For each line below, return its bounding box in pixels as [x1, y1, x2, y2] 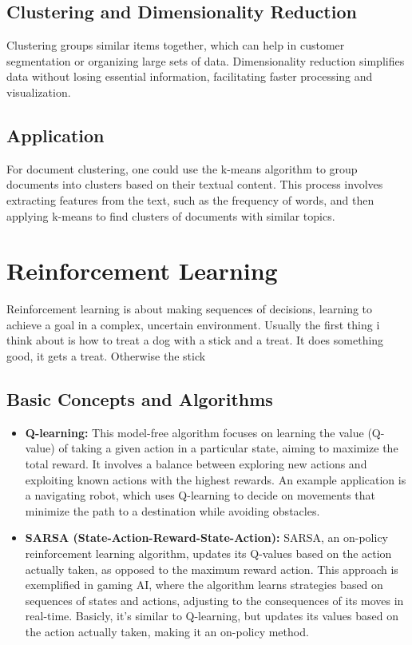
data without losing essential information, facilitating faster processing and [6, 68, 373, 85]
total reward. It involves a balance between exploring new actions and [25, 456, 367, 472]
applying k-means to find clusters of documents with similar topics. [6, 207, 335, 224]
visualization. [6, 83, 71, 100]
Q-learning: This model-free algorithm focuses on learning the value [25, 424, 364, 440]
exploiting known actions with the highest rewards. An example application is [25, 471, 406, 488]
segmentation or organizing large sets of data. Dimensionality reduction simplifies [6, 52, 405, 69]
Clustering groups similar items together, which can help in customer [6, 37, 345, 54]
